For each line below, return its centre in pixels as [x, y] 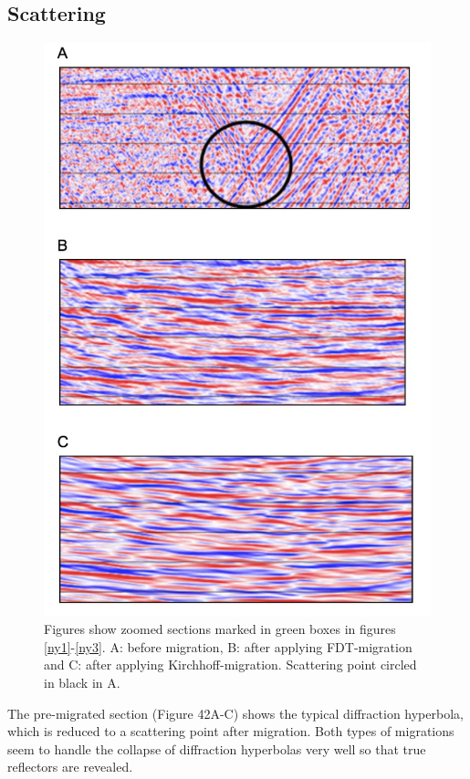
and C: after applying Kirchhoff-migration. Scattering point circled [230, 665]
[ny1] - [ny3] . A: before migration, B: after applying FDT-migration [228, 646]
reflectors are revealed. [70, 767]
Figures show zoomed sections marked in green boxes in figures [220, 629]
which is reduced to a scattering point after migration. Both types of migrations [231, 731]
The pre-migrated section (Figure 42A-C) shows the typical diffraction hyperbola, [235, 713]
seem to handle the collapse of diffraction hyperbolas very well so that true [217, 748]
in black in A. [82, 682]
